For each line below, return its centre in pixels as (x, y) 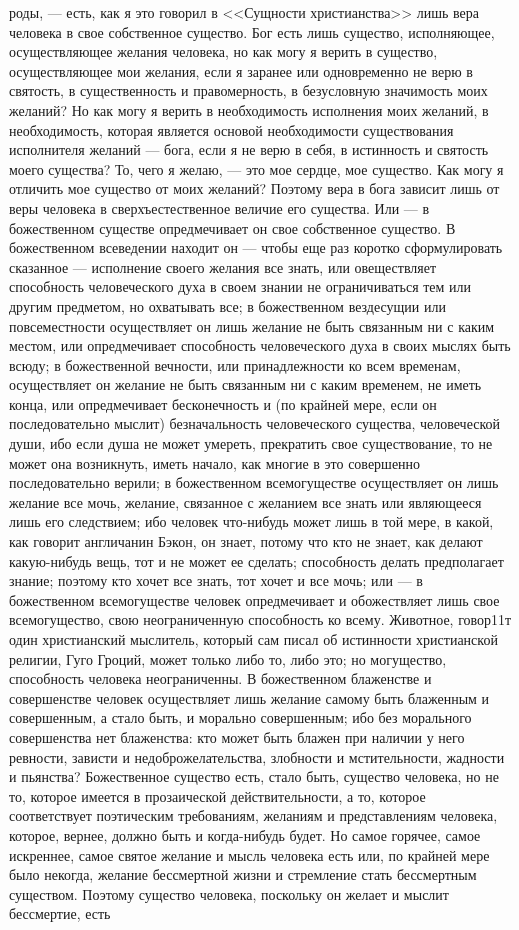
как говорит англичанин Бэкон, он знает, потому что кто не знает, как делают (246, 541)
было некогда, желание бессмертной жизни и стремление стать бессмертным (243, 874)
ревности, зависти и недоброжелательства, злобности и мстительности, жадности (257, 756)
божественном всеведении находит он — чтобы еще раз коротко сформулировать (256, 247)
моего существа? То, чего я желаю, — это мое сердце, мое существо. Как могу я (256, 168)
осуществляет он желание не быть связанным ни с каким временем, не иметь (245, 384)
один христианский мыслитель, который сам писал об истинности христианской (253, 639)
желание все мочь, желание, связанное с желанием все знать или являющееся (245, 501)
